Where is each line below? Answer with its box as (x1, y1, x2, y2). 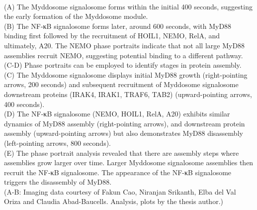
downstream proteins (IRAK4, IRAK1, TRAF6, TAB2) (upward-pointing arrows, (4, 89, 252, 99)
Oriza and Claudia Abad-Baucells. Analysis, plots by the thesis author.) (4, 196, 223, 207)
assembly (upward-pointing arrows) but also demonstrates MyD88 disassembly (4, 128, 243, 138)
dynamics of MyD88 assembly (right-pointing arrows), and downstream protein (4, 118, 245, 128)
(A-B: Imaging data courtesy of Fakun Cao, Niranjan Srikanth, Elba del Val (4, 186, 236, 197)
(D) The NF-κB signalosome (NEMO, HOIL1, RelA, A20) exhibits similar (4, 108, 230, 119)
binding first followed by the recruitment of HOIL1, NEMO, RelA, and (4, 30, 220, 41)
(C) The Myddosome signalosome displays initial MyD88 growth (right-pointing (4, 69, 248, 80)
